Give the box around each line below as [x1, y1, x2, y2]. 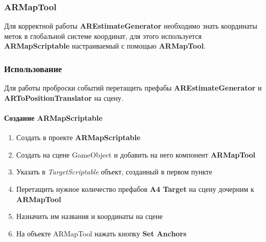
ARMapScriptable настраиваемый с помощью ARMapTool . [4, 40, 206, 51]
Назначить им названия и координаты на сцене [16, 211, 163, 222]
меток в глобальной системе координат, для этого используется [4, 30, 202, 41]
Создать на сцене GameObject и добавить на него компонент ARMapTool [16, 149, 256, 160]
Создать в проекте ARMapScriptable [16, 132, 141, 143]
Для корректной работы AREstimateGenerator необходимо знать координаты [4, 20, 257, 31]
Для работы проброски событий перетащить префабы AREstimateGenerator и [4, 82, 262, 93]
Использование [4, 62, 62, 75]
